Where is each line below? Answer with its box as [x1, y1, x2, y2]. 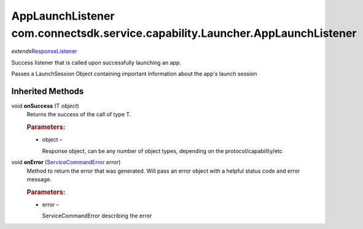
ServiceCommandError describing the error [42, 212, 152, 220]
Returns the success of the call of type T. [26, 111, 131, 118]
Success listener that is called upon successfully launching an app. [11, 59, 181, 66]
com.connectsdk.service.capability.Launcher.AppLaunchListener [11, 26, 357, 40]
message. [26, 176, 52, 183]
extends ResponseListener [11, 48, 77, 55]
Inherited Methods [11, 86, 84, 96]
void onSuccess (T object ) [11, 102, 79, 110]
